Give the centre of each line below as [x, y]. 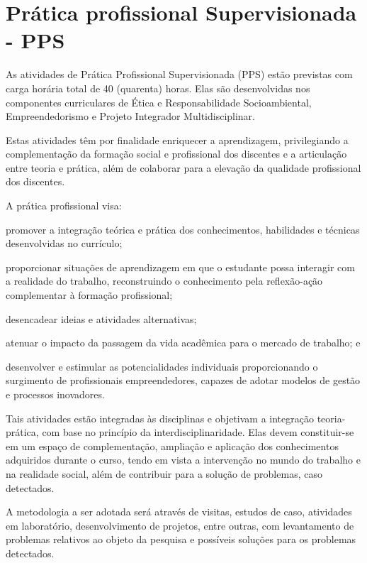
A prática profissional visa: [64, 206]
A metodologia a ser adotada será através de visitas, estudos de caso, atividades [179, 512]
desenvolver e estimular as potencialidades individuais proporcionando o [162, 366]
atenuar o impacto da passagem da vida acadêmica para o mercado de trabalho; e [183, 343]
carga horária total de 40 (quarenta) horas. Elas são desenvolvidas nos [158, 88]
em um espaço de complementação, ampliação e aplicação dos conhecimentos [172, 446]
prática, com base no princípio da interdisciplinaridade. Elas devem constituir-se [180, 432]
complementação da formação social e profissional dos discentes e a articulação [176, 154]
